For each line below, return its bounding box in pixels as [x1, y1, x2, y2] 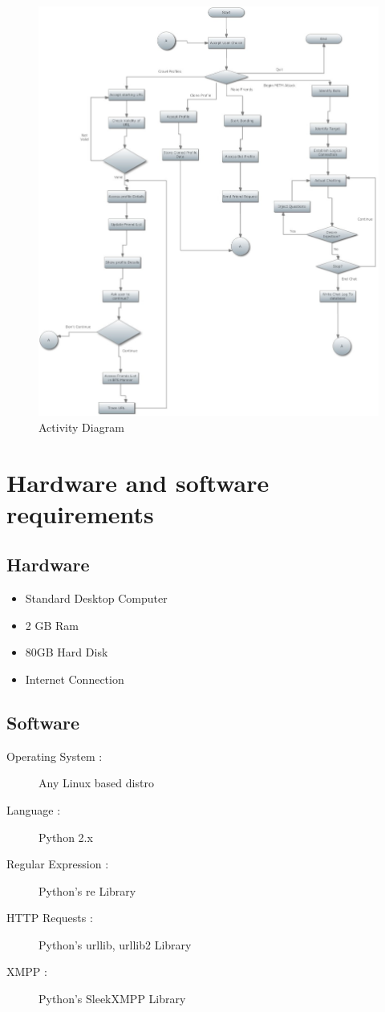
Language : [6, 801, 61, 818]
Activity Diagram [38, 418, 124, 435]
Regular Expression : [6, 856, 109, 872]
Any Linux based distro [38, 774, 154, 791]
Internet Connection [25, 670, 124, 687]
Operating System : [6, 747, 103, 764]
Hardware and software [6, 465, 269, 498]
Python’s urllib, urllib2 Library [38, 936, 192, 953]
